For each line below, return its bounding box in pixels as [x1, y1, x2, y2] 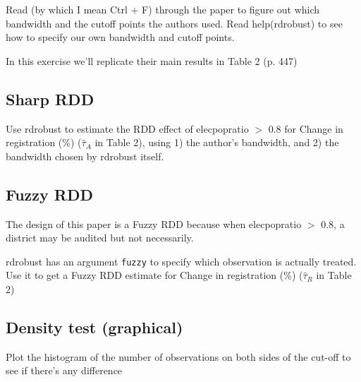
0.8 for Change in [268, 121, 343, 136]
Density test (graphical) [6, 316, 183, 338]
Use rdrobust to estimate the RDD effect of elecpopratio [6, 121, 249, 136]
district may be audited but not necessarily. [6, 230, 194, 245]
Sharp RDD [6, 88, 94, 109]
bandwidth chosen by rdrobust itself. [6, 148, 164, 163]
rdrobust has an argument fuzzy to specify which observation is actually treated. [6, 253, 357, 268]
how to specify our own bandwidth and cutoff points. [6, 30, 235, 44]
